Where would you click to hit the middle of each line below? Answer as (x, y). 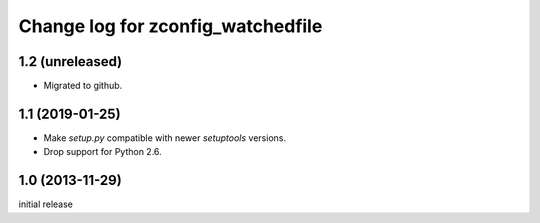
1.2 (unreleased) (70, 61)
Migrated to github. (83, 86)
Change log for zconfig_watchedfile (170, 26)
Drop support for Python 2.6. (102, 152)
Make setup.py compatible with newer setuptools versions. (165, 137)
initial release (46, 204)
